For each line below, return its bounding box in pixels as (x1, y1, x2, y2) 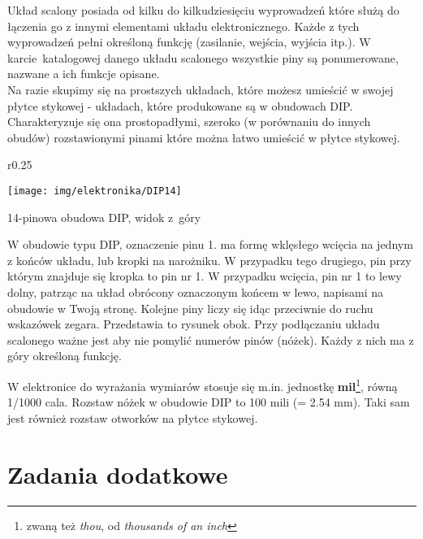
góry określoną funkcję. (7, 347, 122, 364)
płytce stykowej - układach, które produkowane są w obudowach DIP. (7, 97, 353, 114)
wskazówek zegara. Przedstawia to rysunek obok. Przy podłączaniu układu (7, 315, 380, 333)
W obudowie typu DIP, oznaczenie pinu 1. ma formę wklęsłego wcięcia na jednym (7, 236, 413, 253)
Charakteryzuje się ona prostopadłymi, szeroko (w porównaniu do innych (7, 113, 371, 130)
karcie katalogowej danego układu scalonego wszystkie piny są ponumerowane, (7, 49, 399, 66)
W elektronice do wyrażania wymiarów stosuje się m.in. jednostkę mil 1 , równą (7, 375, 398, 394)
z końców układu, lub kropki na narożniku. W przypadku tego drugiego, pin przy (7, 251, 412, 268)
